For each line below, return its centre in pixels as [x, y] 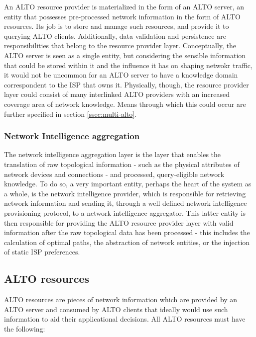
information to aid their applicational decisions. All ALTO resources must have [125, 319]
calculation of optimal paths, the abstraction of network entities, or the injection [127, 242]
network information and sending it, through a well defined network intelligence [126, 203]
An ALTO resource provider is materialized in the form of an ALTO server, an [124, 6]
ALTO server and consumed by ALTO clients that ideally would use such [116, 309]
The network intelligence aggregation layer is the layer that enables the [113, 154]
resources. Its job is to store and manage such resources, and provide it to [117, 26]
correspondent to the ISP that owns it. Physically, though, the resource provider [127, 84]
